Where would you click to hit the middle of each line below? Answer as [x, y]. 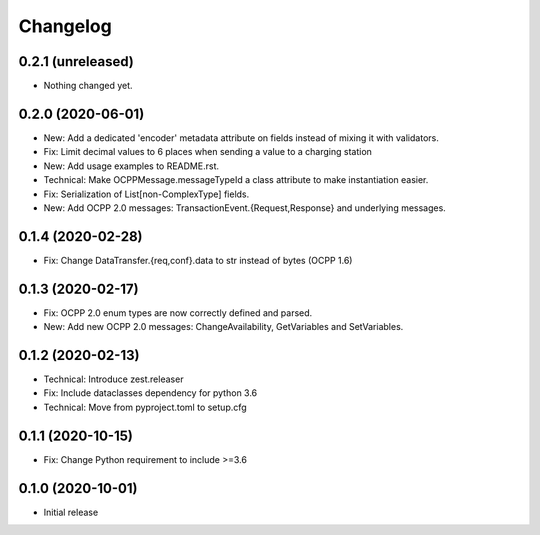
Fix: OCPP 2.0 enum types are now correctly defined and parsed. [178, 312]
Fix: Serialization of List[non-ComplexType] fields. [146, 194]
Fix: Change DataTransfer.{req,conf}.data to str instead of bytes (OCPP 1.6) [198, 260]
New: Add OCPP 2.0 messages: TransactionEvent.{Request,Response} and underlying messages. [245, 207]
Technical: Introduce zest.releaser [113, 379]
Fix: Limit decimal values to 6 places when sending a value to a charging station [207, 152]
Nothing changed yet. [88, 86]
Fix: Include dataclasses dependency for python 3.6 [150, 393]
